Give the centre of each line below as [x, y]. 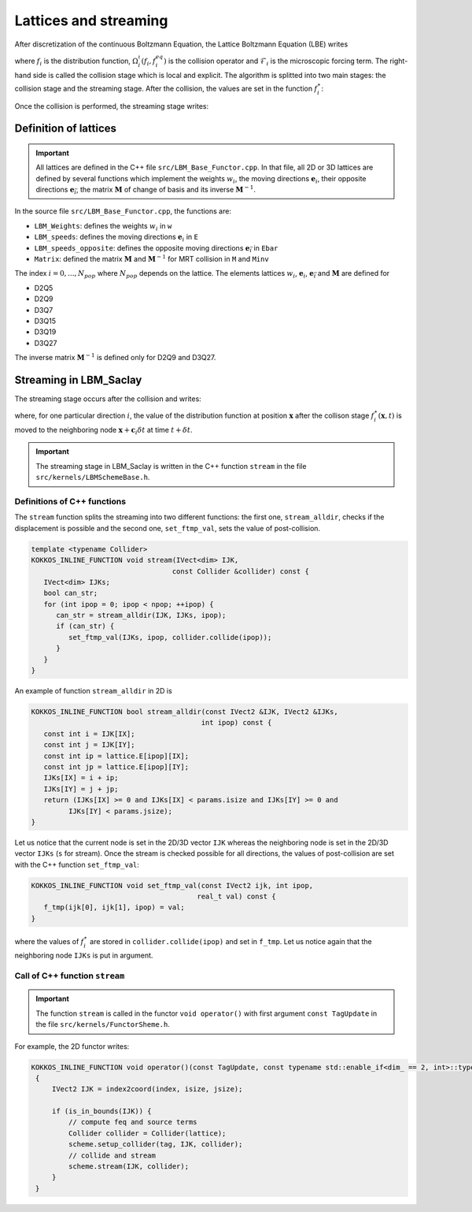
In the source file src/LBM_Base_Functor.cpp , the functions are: [123, 211]
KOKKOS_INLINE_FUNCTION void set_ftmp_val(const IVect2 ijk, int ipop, [172, 885]
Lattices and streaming [91, 20]
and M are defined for [354, 273]
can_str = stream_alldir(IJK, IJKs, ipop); [141, 615]
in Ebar [266, 247]
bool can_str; [71, 593]
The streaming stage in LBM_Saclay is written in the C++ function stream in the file [171, 466]
